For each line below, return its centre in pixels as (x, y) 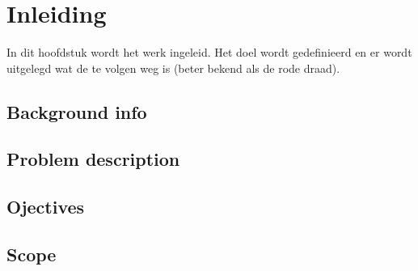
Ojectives (46, 207)
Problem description (93, 159)
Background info (77, 111)
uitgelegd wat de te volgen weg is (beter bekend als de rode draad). (173, 68)
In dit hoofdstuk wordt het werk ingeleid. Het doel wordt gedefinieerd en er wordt (209, 52)
